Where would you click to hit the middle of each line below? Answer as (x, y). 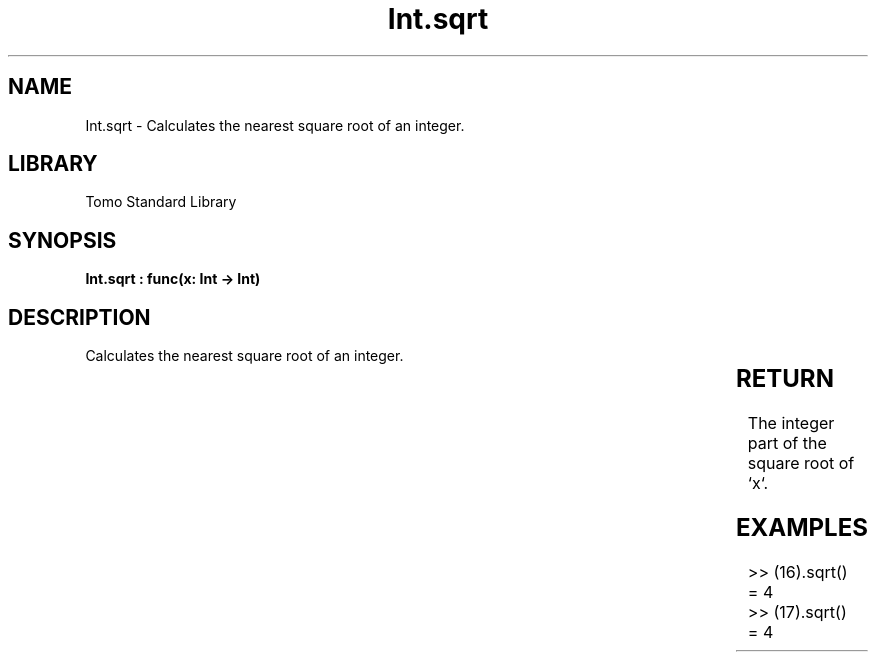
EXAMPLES (801, 527)
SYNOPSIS (62, 240)
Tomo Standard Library (161, 202)
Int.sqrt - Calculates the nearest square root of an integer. (275, 125)
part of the (787, 443)
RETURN (784, 379)
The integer (791, 423)
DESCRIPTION (79, 317)
